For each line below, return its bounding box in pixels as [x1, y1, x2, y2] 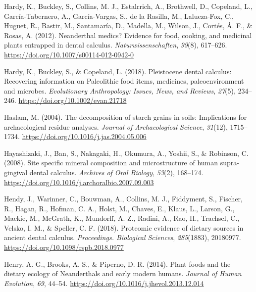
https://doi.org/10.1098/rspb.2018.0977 [4, 242, 124, 252]
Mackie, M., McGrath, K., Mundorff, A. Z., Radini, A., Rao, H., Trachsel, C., [4, 213, 240, 223]
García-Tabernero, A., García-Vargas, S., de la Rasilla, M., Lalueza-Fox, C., [4, 10, 234, 21]
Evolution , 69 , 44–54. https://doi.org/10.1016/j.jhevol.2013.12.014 [4, 278, 204, 288]
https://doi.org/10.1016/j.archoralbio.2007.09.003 [4, 177, 154, 187]
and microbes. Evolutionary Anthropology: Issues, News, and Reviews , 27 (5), [4, 85, 236, 96]
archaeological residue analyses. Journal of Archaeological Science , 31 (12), [4, 121, 228, 132]
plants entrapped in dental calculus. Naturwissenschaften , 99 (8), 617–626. [4, 40, 227, 50]
